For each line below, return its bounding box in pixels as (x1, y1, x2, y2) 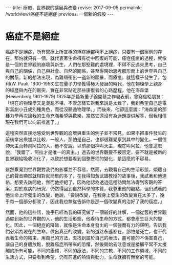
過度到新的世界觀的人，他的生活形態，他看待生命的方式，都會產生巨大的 (5, 215, 158, 222)
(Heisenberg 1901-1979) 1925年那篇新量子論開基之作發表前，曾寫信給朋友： (5, 93, 165, 99)
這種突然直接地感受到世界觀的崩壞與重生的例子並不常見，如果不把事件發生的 (5, 129, 167, 136)
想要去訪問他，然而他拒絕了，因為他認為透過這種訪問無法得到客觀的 (14, 179, 158, 185)
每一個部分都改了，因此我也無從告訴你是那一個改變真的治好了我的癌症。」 (9, 198, 165, 204)
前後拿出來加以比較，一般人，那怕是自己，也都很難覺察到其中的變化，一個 (5, 136, 162, 142)
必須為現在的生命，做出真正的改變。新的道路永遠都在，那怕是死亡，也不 (9, 228, 162, 234)
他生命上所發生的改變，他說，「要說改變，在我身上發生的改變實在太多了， (5, 192, 160, 198)
